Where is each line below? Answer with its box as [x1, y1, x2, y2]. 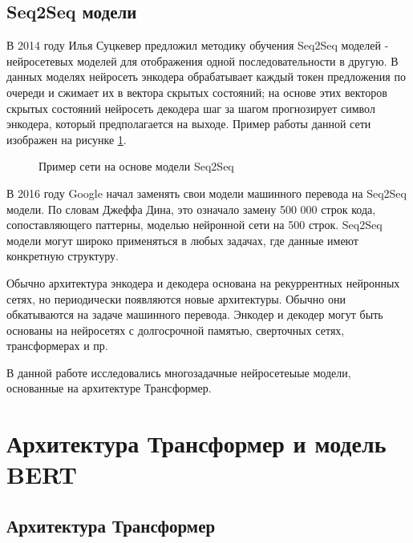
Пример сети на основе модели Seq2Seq [38, 158, 234, 175]
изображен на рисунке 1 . [6, 131, 127, 147]
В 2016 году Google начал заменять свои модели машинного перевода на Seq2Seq [6, 184, 407, 201]
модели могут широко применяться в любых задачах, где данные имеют [6, 231, 358, 248]
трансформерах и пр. [6, 337, 108, 354]
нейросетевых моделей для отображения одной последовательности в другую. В [6, 52, 399, 69]
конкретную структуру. [6, 247, 119, 264]
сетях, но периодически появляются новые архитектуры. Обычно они [6, 290, 346, 307]
